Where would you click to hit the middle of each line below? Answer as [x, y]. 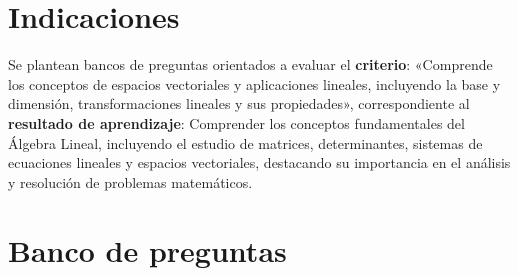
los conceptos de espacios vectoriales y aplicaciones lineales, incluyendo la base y [254, 83]
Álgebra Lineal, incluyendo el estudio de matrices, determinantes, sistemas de [245, 142]
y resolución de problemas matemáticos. [130, 181]
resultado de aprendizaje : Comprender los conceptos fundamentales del [236, 122]
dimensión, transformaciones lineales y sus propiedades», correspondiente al [239, 103]
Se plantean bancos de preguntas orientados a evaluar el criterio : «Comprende [250, 64]
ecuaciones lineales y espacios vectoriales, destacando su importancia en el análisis [259, 162]
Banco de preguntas [147, 250]
